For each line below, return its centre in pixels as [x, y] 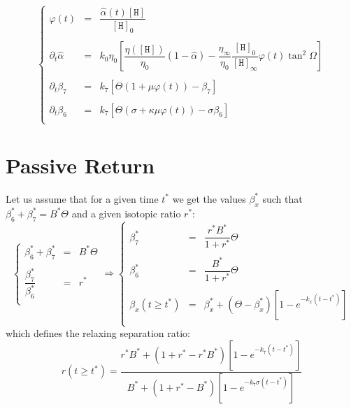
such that [282, 198]
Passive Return [80, 165]
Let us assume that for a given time [82, 198]
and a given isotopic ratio [126, 213]
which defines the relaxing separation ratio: [98, 333]
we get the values [209, 198]
